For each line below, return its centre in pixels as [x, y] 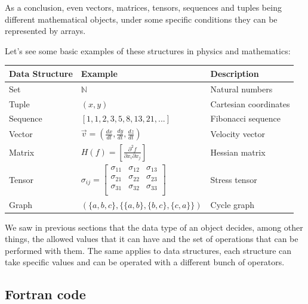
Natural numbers [241, 89]
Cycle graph [232, 204]
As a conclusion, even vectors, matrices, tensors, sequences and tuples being [143, 7]
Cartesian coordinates [250, 103]
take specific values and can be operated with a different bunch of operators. [145, 262]
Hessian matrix [238, 152]
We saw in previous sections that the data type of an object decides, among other [154, 227]
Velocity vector [238, 134]
